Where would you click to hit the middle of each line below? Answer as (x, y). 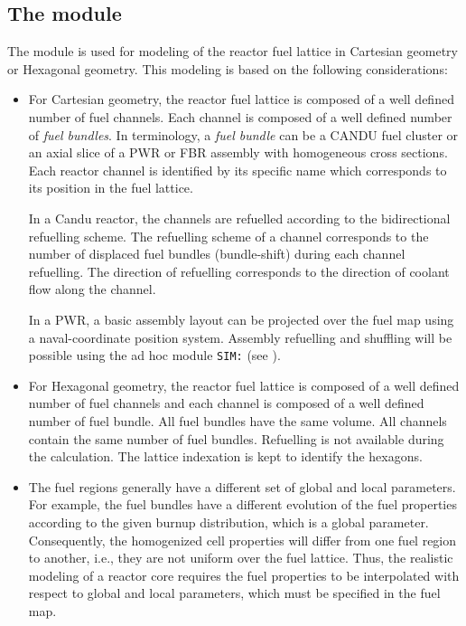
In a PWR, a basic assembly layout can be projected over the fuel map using (241, 319)
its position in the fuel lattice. (111, 188)
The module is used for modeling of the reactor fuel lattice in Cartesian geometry (233, 51)
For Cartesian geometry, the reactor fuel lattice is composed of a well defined (241, 99)
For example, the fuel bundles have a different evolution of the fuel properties (242, 504)
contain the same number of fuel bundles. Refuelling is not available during (236, 438)
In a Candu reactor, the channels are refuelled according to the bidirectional (239, 218)
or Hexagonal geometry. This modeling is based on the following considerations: (228, 68)
